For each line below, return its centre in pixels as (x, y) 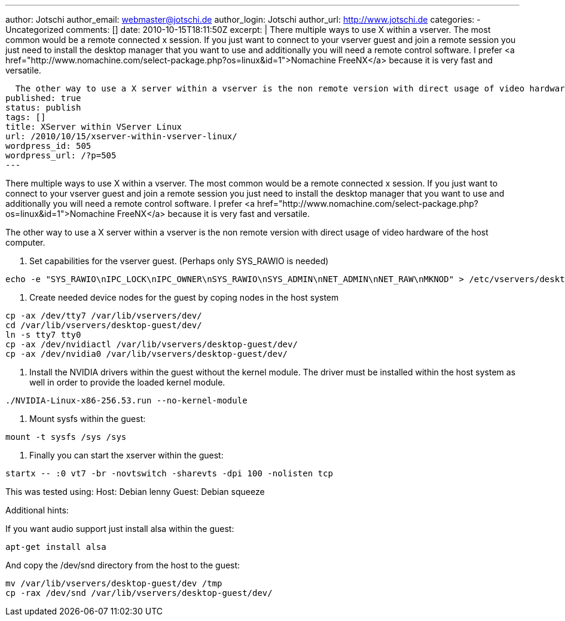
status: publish (43, 108)
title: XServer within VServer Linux (94, 127)
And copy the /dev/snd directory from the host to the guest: (123, 565)
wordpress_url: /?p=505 (61, 155)
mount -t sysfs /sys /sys (66, 437)
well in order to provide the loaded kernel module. (127, 382)
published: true (43, 98)
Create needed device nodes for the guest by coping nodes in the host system (184, 297)
